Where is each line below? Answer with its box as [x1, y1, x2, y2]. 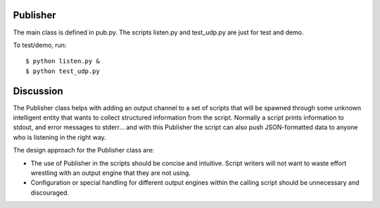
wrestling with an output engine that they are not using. [30, 169, 191, 177]
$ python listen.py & [25, 57, 100, 65]
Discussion [13, 85, 63, 97]
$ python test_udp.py [25, 67, 100, 75]
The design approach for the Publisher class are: [13, 146, 155, 155]
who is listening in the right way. [13, 133, 107, 141]
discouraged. [30, 188, 70, 197]
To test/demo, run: [13, 41, 67, 49]
